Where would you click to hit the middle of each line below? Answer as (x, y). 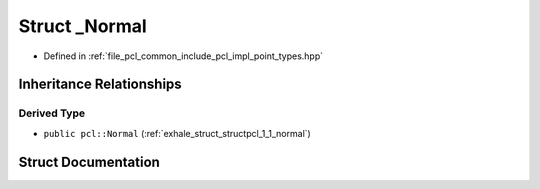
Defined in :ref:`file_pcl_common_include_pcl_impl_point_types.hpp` (183, 56)
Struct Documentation (89, 161)
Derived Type (51, 113)
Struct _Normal (82, 26)
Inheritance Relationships (100, 84)
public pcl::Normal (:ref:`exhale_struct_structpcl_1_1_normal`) (177, 133)
